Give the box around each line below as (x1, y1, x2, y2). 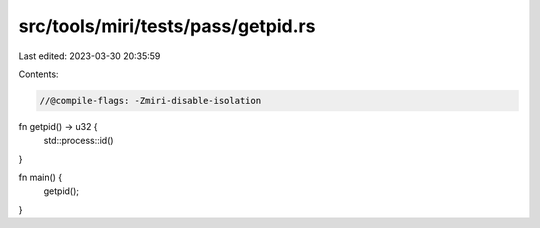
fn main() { (18, 171, 63, 184)
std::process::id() (43, 135, 114, 147)
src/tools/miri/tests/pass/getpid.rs (18, 15, 316, 37)
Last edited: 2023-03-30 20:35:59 (18, 50, 161, 62)
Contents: (18, 68, 59, 80)
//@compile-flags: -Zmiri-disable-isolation (39, 95, 262, 106)
